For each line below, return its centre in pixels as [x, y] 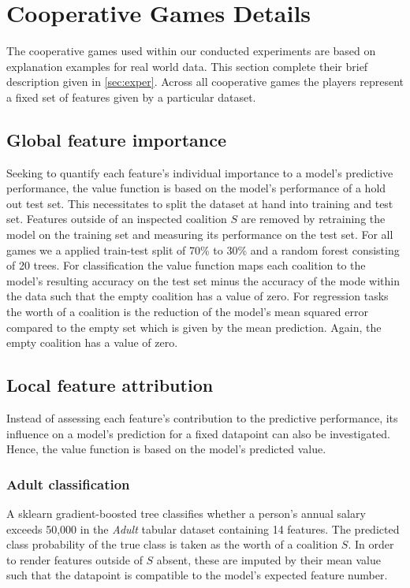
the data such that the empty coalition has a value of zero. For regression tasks [198, 296]
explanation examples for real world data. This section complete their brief [187, 66]
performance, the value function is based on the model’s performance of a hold [196, 188]
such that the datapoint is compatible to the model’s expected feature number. [197, 575]
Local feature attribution [110, 385]
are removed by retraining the [313, 219]
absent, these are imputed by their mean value [268, 559]
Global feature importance [116, 139]
